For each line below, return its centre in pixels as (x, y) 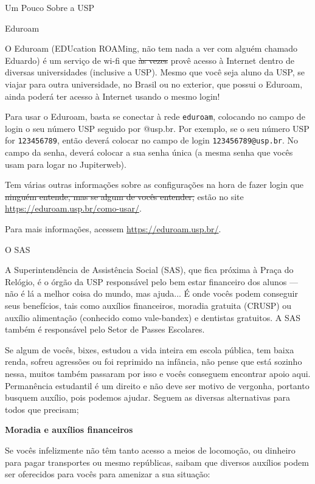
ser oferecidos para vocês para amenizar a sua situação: (108, 474)
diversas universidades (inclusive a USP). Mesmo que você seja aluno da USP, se (155, 72)
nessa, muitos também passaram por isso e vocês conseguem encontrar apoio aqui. (158, 373)
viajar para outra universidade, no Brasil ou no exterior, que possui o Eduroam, (154, 84)
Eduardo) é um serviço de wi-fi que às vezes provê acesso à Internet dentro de (150, 60)
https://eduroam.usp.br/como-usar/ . (73, 208)
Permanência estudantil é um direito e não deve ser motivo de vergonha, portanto (157, 385)
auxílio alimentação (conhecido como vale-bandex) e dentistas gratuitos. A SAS (153, 317)
